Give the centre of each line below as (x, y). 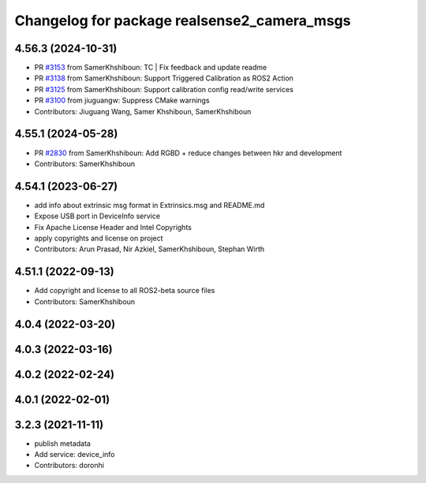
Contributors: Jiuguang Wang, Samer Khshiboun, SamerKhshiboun (143, 111)
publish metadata (62, 443)
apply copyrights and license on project (99, 238)
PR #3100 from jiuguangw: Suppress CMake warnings (122, 100)
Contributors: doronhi (69, 466)
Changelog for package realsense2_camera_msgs (183, 20)
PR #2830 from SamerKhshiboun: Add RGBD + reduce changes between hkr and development (188, 153)
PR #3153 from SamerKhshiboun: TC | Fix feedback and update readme (151, 68)
